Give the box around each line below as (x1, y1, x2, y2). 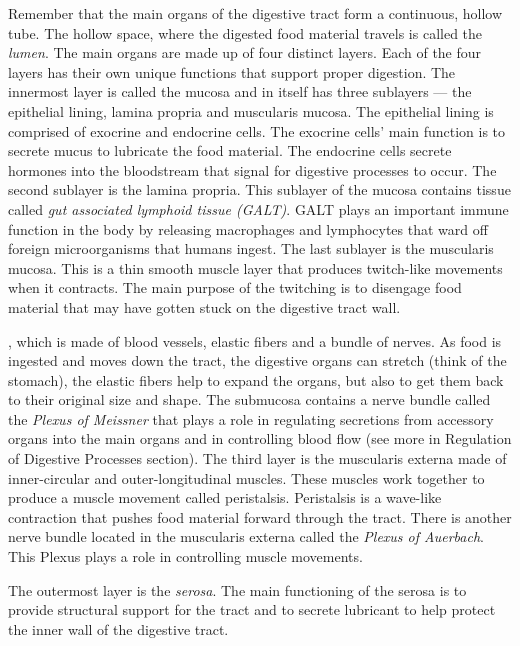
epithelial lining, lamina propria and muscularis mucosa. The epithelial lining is (8, 100, 494, 121)
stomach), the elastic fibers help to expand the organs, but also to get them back (8, 369, 504, 390)
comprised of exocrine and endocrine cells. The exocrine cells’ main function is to (8, 120, 506, 141)
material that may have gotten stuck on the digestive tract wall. (8, 296, 401, 317)
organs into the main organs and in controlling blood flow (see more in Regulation (8, 428, 512, 449)
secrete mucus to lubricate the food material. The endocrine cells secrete (8, 140, 452, 161)
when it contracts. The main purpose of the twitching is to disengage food (8, 277, 462, 298)
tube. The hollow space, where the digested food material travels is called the (8, 22, 483, 43)
